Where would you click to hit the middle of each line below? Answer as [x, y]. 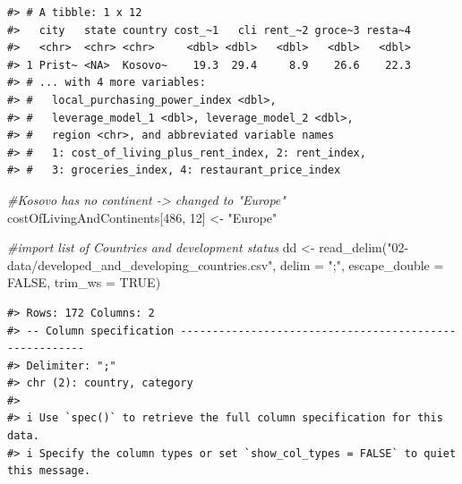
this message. [49, 471]
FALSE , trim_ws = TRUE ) [84, 282]
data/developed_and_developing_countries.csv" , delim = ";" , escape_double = [226, 264]
